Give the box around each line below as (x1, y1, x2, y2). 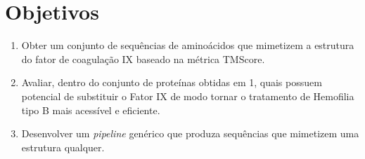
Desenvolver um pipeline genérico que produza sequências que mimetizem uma (21, 126, 359, 141)
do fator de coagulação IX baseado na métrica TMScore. (21, 51, 265, 66)
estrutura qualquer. (21, 139, 105, 154)
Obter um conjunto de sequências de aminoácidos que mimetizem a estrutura (21, 38, 354, 53)
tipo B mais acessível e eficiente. (21, 102, 160, 117)
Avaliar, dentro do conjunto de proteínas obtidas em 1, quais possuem (21, 75, 322, 90)
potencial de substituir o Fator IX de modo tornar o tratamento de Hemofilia (21, 88, 354, 103)
